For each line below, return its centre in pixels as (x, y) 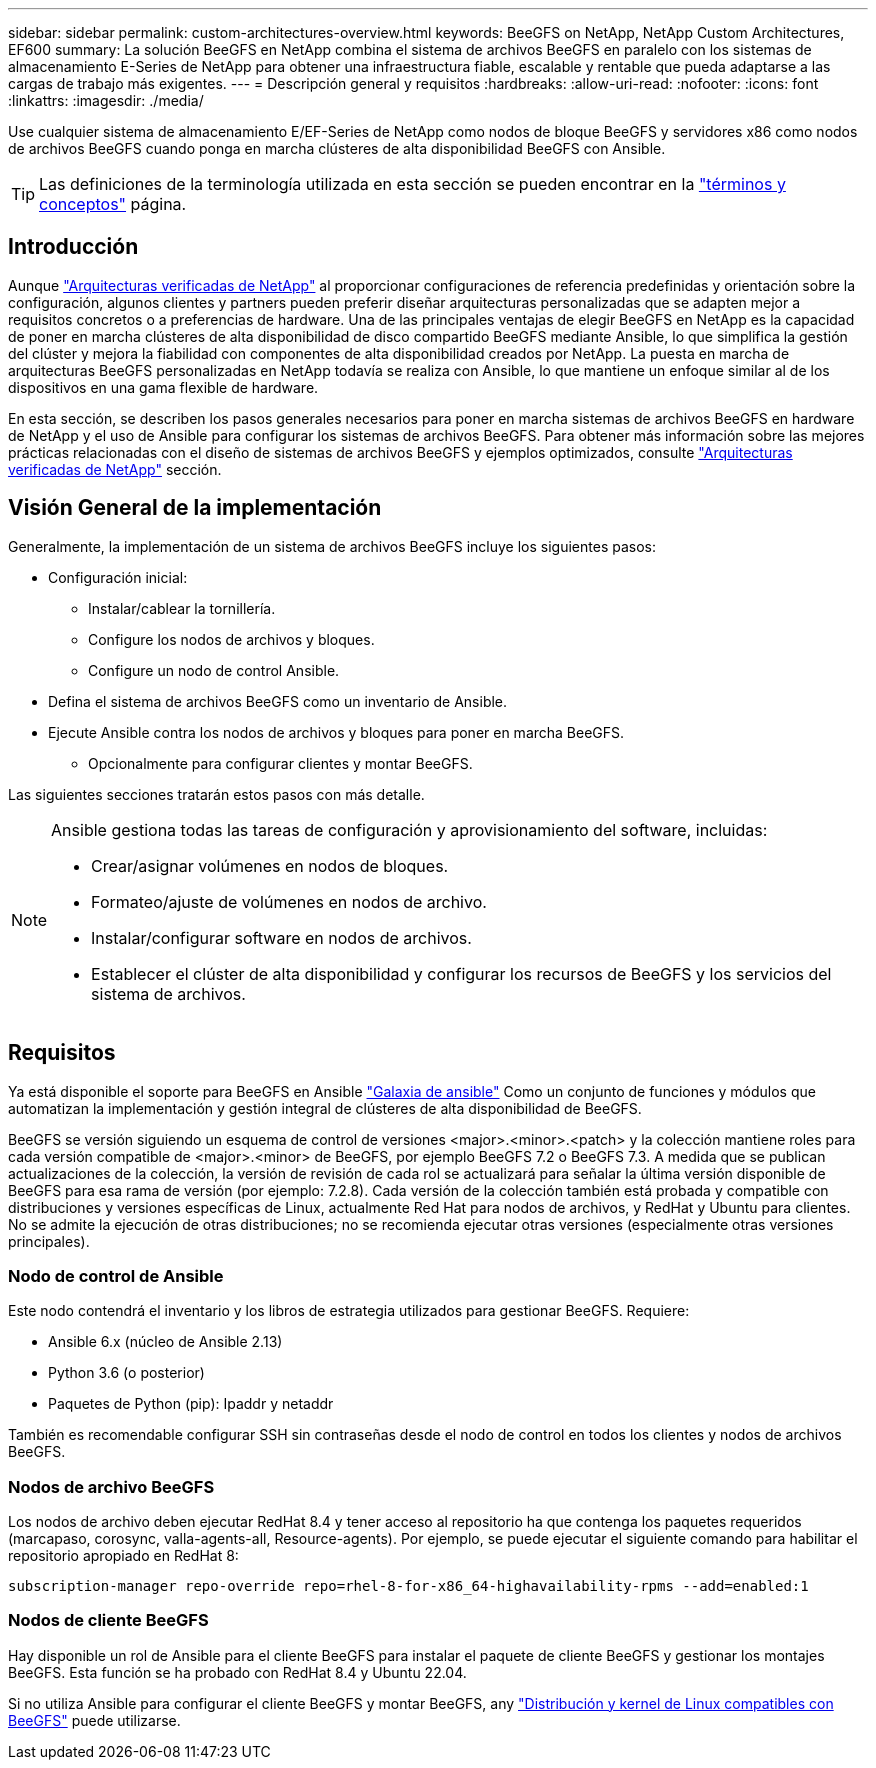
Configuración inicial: (118, 577)
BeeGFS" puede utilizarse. (94, 1720)
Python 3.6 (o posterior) (126, 1373)
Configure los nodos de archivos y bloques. (231, 639)
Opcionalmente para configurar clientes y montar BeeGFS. (280, 763)
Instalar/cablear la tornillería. (182, 608)
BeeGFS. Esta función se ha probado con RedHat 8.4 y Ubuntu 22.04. (237, 1672)
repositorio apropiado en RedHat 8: (123, 1556)
